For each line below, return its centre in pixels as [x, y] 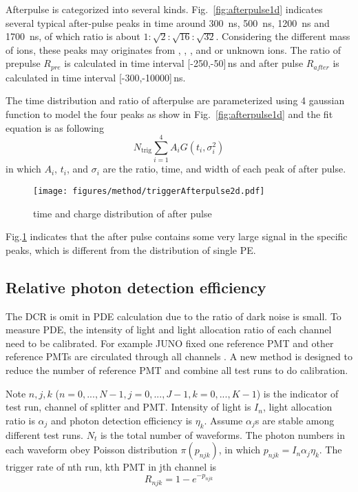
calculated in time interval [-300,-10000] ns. [96, 77]
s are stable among [295, 420]
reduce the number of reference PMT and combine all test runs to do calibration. [177, 370]
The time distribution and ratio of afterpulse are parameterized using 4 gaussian [175, 100]
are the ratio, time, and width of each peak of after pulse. [224, 169]
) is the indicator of [297, 393]
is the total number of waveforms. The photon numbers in [222, 434]
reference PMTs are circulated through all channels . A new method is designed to [179, 356]
